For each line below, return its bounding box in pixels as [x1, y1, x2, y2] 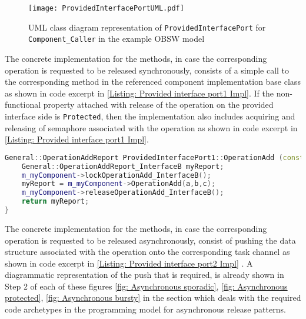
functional [5, 98, 41, 111]
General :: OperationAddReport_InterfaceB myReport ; [21, 162, 224, 171]
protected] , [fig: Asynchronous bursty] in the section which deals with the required [5, 291, 301, 304]
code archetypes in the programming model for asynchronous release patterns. [5, 303, 286, 315]
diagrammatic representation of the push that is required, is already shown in [5, 268, 284, 281]
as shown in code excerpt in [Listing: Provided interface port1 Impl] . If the [5, 87, 274, 99]
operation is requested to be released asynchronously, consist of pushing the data [5, 234, 296, 246]
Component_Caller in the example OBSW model [28, 32, 205, 45]
